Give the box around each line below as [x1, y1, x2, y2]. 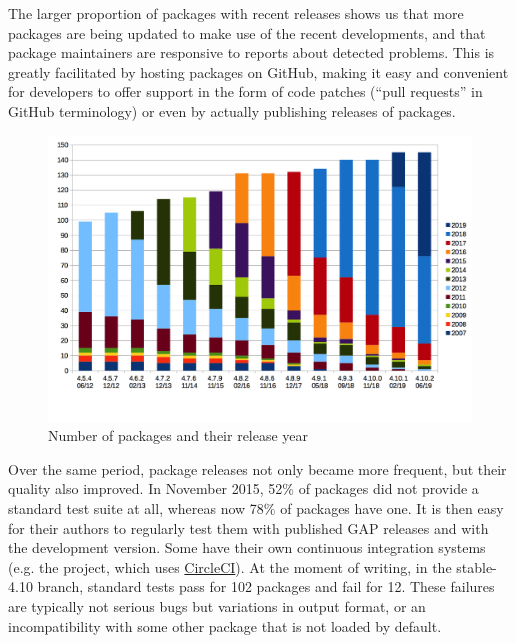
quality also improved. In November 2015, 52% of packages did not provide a [8, 478, 479, 499]
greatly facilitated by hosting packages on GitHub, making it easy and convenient [8, 61, 509, 82]
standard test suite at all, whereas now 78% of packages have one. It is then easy [8, 498, 504, 519]
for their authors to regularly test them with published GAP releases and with [8, 517, 489, 538]
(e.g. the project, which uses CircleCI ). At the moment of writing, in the [8, 556, 452, 577]
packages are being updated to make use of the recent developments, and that [8, 22, 486, 43]
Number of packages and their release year [48, 425, 309, 446]
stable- [456, 556, 497, 577]
